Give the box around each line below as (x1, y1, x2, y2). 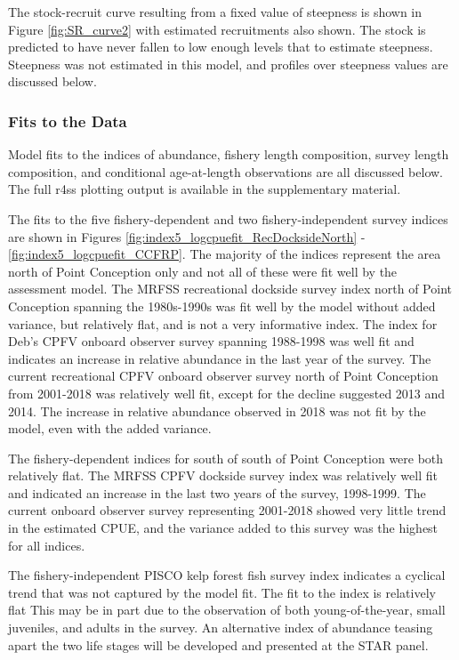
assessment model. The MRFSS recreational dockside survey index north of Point (8, 279, 452, 298)
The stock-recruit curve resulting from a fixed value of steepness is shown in (8, 3, 423, 20)
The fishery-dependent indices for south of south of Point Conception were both (8, 448, 444, 467)
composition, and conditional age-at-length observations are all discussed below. (8, 162, 443, 181)
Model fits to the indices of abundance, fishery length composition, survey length (8, 145, 449, 164)
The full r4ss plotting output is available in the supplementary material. (8, 180, 401, 198)
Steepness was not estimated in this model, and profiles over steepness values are (8, 54, 448, 73)
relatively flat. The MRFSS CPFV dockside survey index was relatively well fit (8, 466, 438, 485)
